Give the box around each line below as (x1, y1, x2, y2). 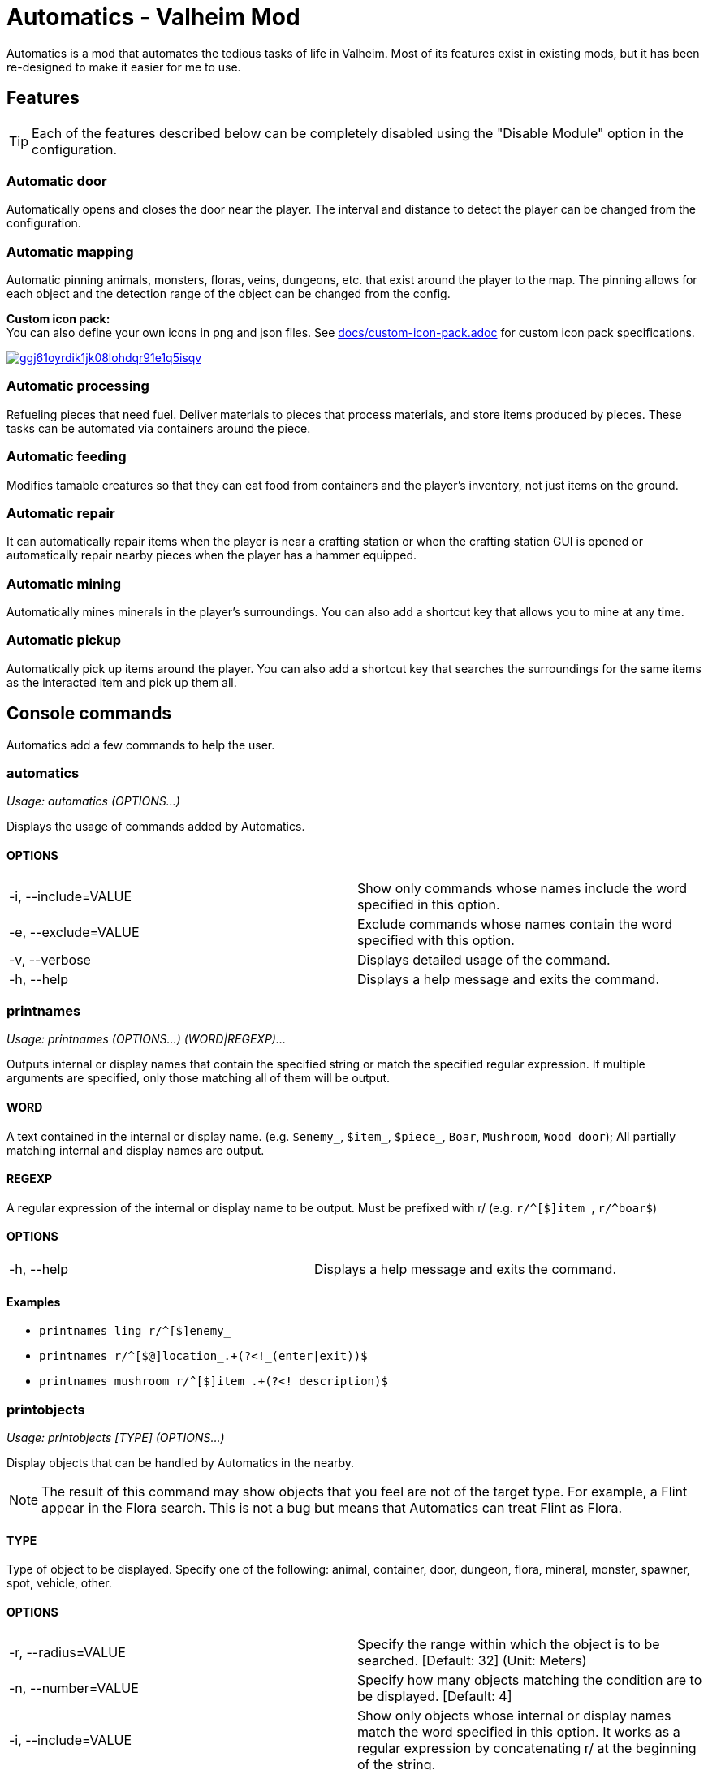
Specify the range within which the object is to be (357, 1636, 660, 1653)
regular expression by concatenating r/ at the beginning (357, 1740, 697, 1757)
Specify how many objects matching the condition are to (357, 1672, 702, 1689)
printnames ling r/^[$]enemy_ (39, 1324, 231, 1338)
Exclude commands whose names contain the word (357, 915, 672, 932)
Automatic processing (6, 378, 149, 395)
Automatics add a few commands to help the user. (6, 737, 275, 752)
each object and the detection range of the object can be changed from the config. (6, 287, 451, 301)
